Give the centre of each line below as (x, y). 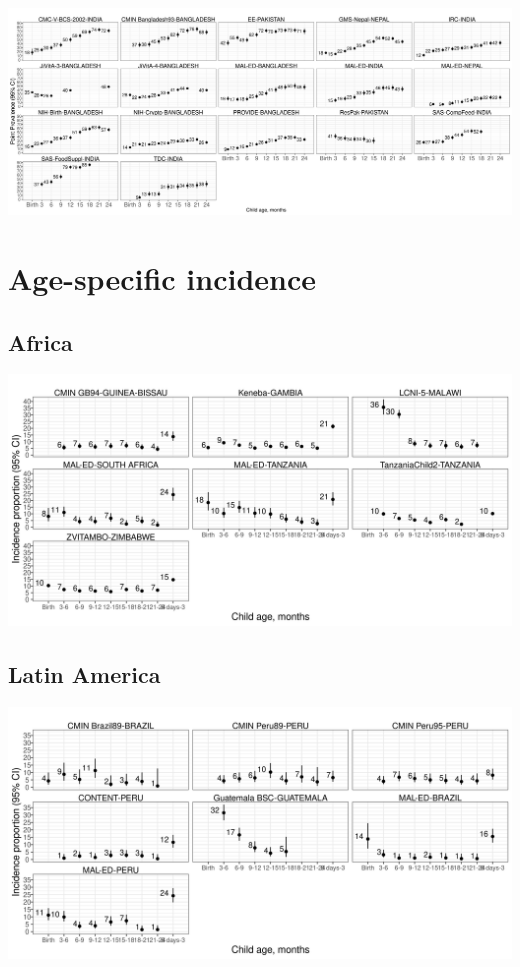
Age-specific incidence (162, 277)
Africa (40, 341)
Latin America (84, 674)
